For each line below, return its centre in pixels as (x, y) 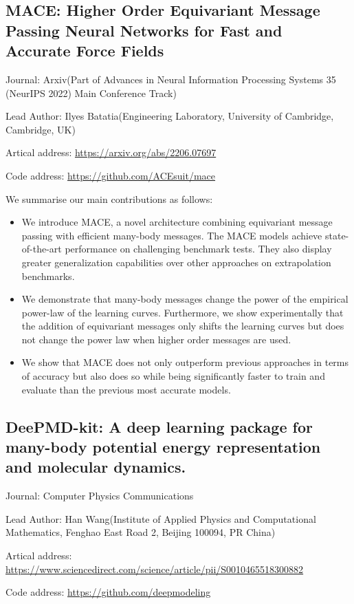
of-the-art (42, 249)
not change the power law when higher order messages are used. (156, 339)
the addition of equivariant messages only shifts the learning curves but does (183, 326)
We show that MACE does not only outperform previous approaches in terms (185, 362)
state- (337, 235)
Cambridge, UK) (41, 129)
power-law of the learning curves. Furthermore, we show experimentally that (182, 312)
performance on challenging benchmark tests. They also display (198, 249)
